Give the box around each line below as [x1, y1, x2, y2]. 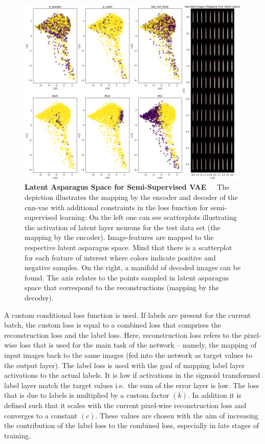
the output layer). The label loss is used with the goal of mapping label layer [4, 359, 245, 370]
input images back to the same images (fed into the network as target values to [4, 349, 252, 360]
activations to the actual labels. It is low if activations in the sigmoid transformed [4, 370, 260, 380]
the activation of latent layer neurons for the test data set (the [25, 221, 220, 232]
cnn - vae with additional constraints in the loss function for [25, 201, 208, 212]
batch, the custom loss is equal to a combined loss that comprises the [4, 319, 222, 330]
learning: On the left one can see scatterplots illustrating [59, 212, 237, 223]
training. [4, 430, 31, 440]
